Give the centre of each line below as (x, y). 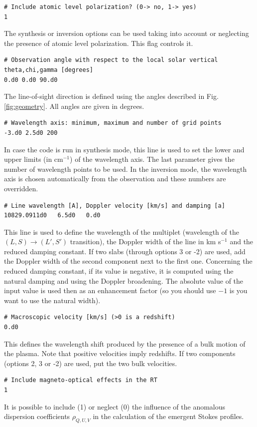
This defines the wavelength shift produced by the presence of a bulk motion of (125, 343)
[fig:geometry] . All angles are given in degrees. (74, 106)
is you (238, 290)
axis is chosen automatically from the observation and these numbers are (115, 179)
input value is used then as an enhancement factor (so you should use (110, 290)
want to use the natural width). (52, 300)
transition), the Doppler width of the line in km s (145, 241)
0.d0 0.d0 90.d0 (31, 80)
